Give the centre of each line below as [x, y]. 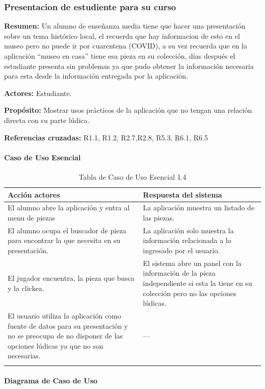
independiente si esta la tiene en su [197, 283]
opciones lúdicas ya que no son [56, 345]
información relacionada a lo [187, 240]
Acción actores [34, 194]
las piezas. [159, 217]
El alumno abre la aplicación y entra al [69, 208]
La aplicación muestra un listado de [199, 208]
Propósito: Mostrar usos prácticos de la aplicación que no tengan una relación [128, 110]
